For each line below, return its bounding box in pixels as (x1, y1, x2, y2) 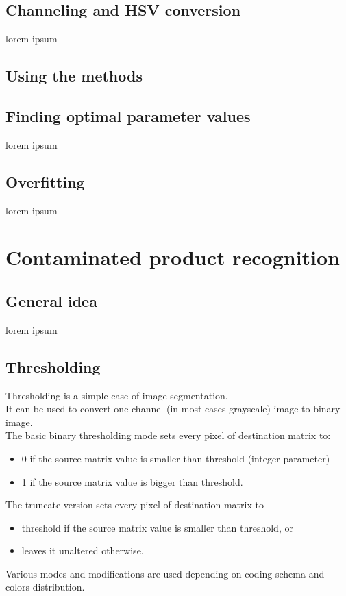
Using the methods (5, 65, 143, 86)
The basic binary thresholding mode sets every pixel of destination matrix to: (5, 428, 331, 443)
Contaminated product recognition (5, 243, 341, 271)
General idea (5, 290, 97, 311)
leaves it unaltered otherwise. (21, 543, 144, 558)
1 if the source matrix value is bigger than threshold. (21, 474, 243, 488)
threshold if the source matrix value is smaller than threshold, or (21, 520, 293, 534)
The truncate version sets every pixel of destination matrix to (5, 497, 264, 512)
